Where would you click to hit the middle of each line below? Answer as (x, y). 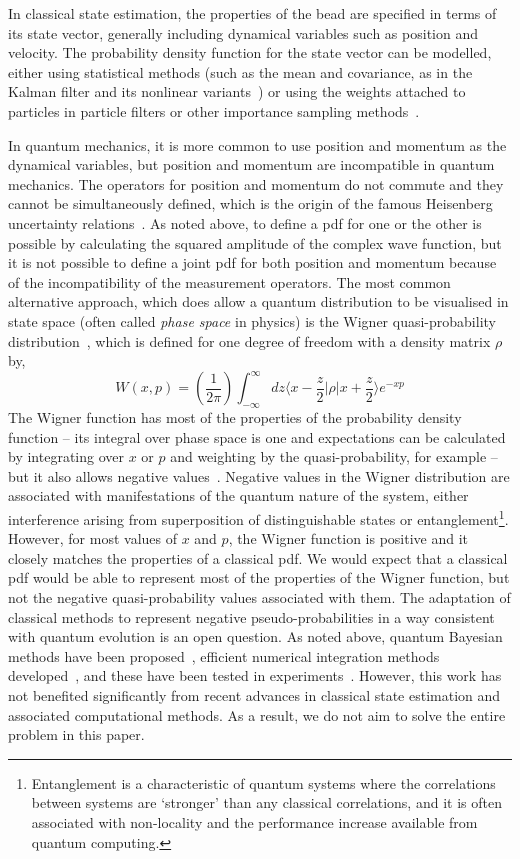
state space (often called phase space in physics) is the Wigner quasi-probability (252, 320)
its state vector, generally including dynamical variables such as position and (243, 32)
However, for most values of (92, 538)
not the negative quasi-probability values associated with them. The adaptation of (259, 596)
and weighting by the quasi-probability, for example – (334, 456)
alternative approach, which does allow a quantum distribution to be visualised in (258, 301)
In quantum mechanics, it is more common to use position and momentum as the (257, 144)
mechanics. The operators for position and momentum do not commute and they (256, 183)
